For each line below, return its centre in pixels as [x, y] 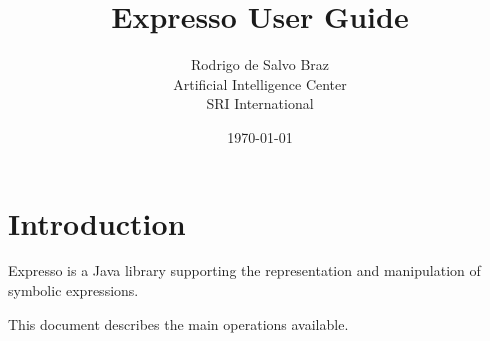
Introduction [97, 222]
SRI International [260, 103]
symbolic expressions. [73, 290]
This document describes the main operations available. [178, 323]
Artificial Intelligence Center [260, 83]
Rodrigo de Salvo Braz [260, 64]
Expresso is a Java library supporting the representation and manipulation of [244, 270]
